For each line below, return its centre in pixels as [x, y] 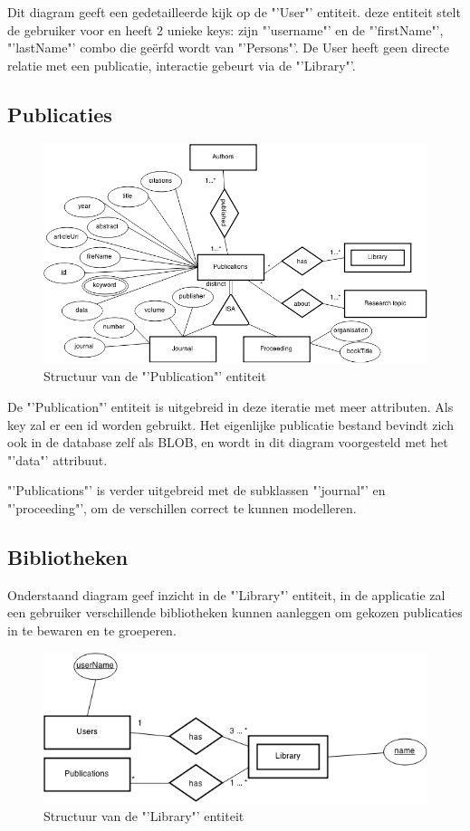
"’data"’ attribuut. [58, 459]
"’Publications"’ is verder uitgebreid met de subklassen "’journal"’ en [197, 490]
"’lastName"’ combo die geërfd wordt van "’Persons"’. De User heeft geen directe [229, 48]
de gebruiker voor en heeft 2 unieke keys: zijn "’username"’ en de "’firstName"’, [225, 29]
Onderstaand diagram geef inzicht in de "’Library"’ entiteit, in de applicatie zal [226, 594]
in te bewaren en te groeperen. [92, 630]
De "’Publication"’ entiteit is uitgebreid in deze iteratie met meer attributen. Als [230, 407]
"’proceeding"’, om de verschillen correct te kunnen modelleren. [182, 507]
